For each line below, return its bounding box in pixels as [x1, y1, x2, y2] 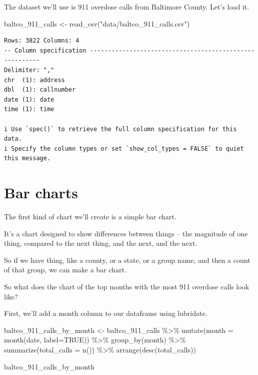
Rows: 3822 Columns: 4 [4, 37, 79, 45]
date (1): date [4, 96, 54, 103]
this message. [4, 155, 51, 162]
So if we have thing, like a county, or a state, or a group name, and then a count [4, 254, 250, 265]
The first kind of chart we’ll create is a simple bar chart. [4, 211, 176, 222]
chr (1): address [4, 76, 65, 84]
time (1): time [4, 106, 54, 113]
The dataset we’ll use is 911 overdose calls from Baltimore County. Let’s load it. [4, 2, 249, 12]
